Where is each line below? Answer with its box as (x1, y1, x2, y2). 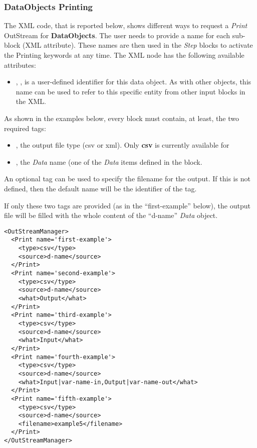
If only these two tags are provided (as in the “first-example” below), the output (4, 200, 250, 210)
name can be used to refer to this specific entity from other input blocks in (16, 86, 245, 96)
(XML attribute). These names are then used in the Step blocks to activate (22, 40, 253, 50)
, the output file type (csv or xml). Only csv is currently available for (16, 140, 229, 150)
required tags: (4, 123, 46, 133)
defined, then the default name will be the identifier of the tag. (4, 183, 197, 193)
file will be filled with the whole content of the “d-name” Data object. (4, 210, 218, 220)
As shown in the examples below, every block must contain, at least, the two (4, 113, 239, 123)
